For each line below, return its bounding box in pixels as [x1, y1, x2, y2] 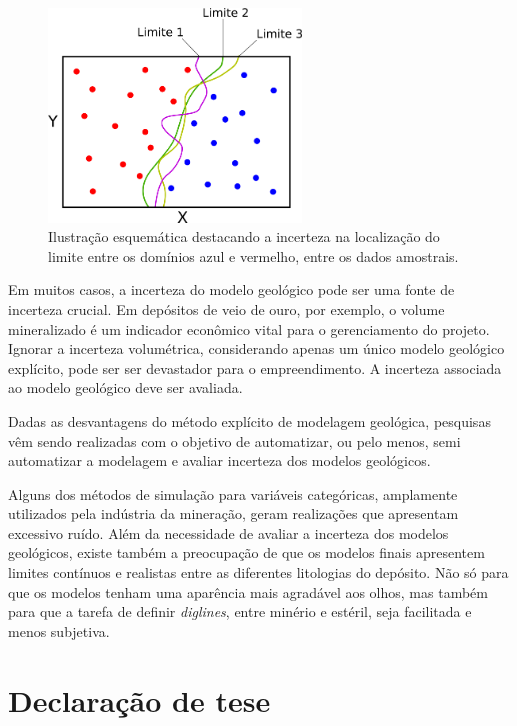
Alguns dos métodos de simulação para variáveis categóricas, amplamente [8, 483, 458, 504]
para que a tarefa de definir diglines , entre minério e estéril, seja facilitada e [8, 601, 472, 622]
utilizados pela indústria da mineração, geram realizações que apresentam [8, 503, 459, 524]
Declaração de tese [8, 679, 271, 720]
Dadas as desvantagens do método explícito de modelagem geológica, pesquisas [8, 410, 491, 431]
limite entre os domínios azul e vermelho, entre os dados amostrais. [48, 245, 459, 266]
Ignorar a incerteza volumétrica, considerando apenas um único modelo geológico [8, 338, 505, 359]
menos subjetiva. [8, 620, 110, 641]
